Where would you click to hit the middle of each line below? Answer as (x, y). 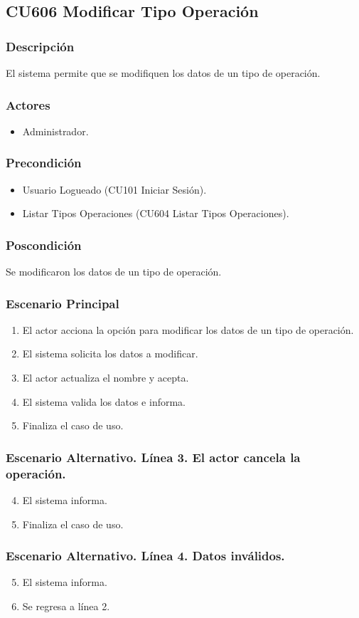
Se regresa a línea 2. (66, 606)
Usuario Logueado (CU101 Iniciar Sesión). (114, 189)
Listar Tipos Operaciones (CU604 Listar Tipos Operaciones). (156, 213)
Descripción (40, 46)
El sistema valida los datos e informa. (104, 401)
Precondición (44, 163)
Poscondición (44, 245)
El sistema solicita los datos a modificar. (110, 353)
